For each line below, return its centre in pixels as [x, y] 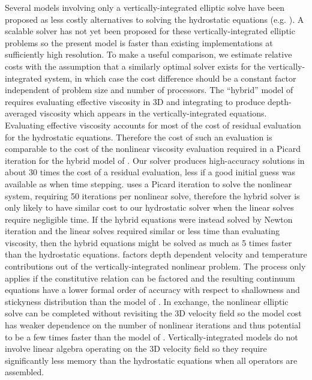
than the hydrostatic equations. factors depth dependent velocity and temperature [156, 254]
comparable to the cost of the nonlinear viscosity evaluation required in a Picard [153, 149]
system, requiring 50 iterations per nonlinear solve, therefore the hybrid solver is [152, 195]
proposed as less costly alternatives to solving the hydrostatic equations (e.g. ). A [154, 19]
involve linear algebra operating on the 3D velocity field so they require [136, 348]
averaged [21, 113]
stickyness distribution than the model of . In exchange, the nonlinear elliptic [147, 301]
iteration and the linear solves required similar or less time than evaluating [142, 231]
